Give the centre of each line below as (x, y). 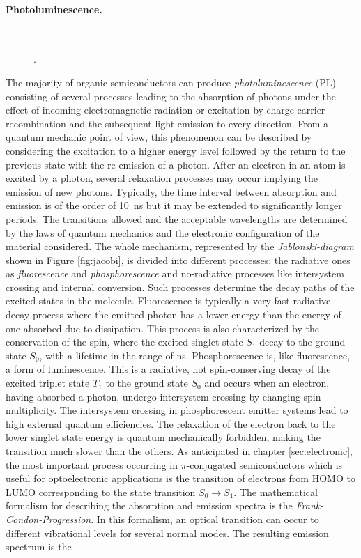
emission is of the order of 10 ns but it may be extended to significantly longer (174, 205)
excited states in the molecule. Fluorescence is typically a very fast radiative (168, 301)
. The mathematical (276, 491)
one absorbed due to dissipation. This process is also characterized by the (162, 328)
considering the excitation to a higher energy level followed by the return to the (176, 150)
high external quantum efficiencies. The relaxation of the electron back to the (171, 423)
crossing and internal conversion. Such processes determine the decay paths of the (180, 287)
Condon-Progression (48, 519)
